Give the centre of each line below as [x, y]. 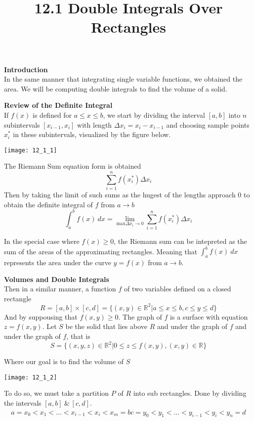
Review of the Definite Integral [58, 105]
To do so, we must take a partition [57, 393]
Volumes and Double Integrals [57, 279]
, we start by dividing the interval [154, 115]
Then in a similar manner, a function [60, 289]
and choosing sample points [208, 124]
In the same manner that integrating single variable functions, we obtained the [123, 79]
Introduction [26, 69]
